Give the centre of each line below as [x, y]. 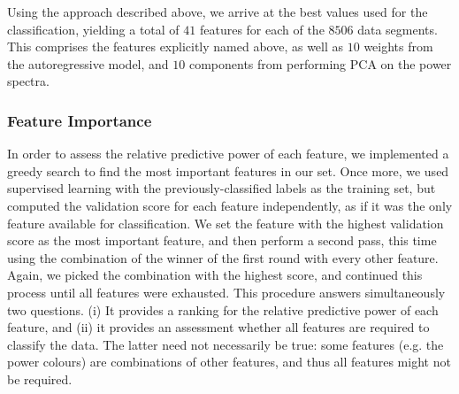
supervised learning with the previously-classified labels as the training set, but [222, 188]
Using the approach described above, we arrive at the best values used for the [218, 12]
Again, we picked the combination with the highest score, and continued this [215, 275]
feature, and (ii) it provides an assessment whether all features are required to [218, 327]
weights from [398, 46]
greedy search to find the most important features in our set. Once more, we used [228, 170]
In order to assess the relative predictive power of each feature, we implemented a [228, 154]
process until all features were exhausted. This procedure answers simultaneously [226, 292]
